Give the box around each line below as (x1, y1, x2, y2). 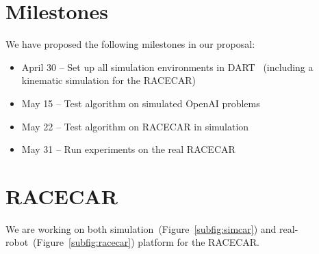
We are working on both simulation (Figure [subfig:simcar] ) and (5, 221, 277, 236)
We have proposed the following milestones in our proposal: (5, 37, 255, 51)
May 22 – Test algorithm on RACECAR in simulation (21, 119, 249, 133)
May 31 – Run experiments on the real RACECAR (21, 142, 235, 156)
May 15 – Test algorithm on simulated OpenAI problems (21, 96, 260, 110)
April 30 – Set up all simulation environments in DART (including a (21, 59, 314, 74)
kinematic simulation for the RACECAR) (21, 73, 196, 87)
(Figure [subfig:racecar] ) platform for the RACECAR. (33, 235, 259, 249)
